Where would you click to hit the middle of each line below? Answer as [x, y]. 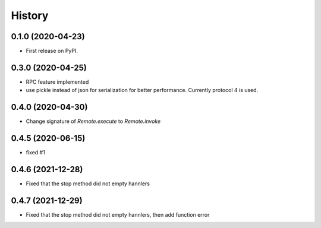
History [30, 15]
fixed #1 [36, 153]
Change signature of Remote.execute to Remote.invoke [93, 121]
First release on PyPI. [52, 51]
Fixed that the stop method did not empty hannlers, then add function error [118, 214]
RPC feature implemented [57, 82]
